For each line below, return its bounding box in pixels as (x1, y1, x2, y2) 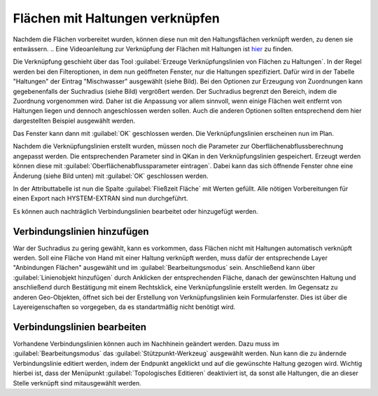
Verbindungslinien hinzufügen (13, 225, 150, 238)
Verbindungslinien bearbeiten (13, 321, 147, 333)
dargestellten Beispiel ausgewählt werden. (13, 116, 136, 125)
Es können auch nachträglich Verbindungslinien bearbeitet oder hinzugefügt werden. (13, 207, 258, 215)
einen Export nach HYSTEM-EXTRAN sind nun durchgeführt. (13, 194, 188, 203)
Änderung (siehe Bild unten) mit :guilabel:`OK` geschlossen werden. (13, 172, 209, 180)
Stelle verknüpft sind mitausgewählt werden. (13, 378, 141, 387)
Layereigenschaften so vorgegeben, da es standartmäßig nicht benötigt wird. (13, 303, 236, 311)
